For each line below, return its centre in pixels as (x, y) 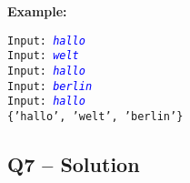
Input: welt (43, 56)
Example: (37, 11)
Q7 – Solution (74, 163)
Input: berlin (50, 86)
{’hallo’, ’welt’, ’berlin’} (95, 116)
